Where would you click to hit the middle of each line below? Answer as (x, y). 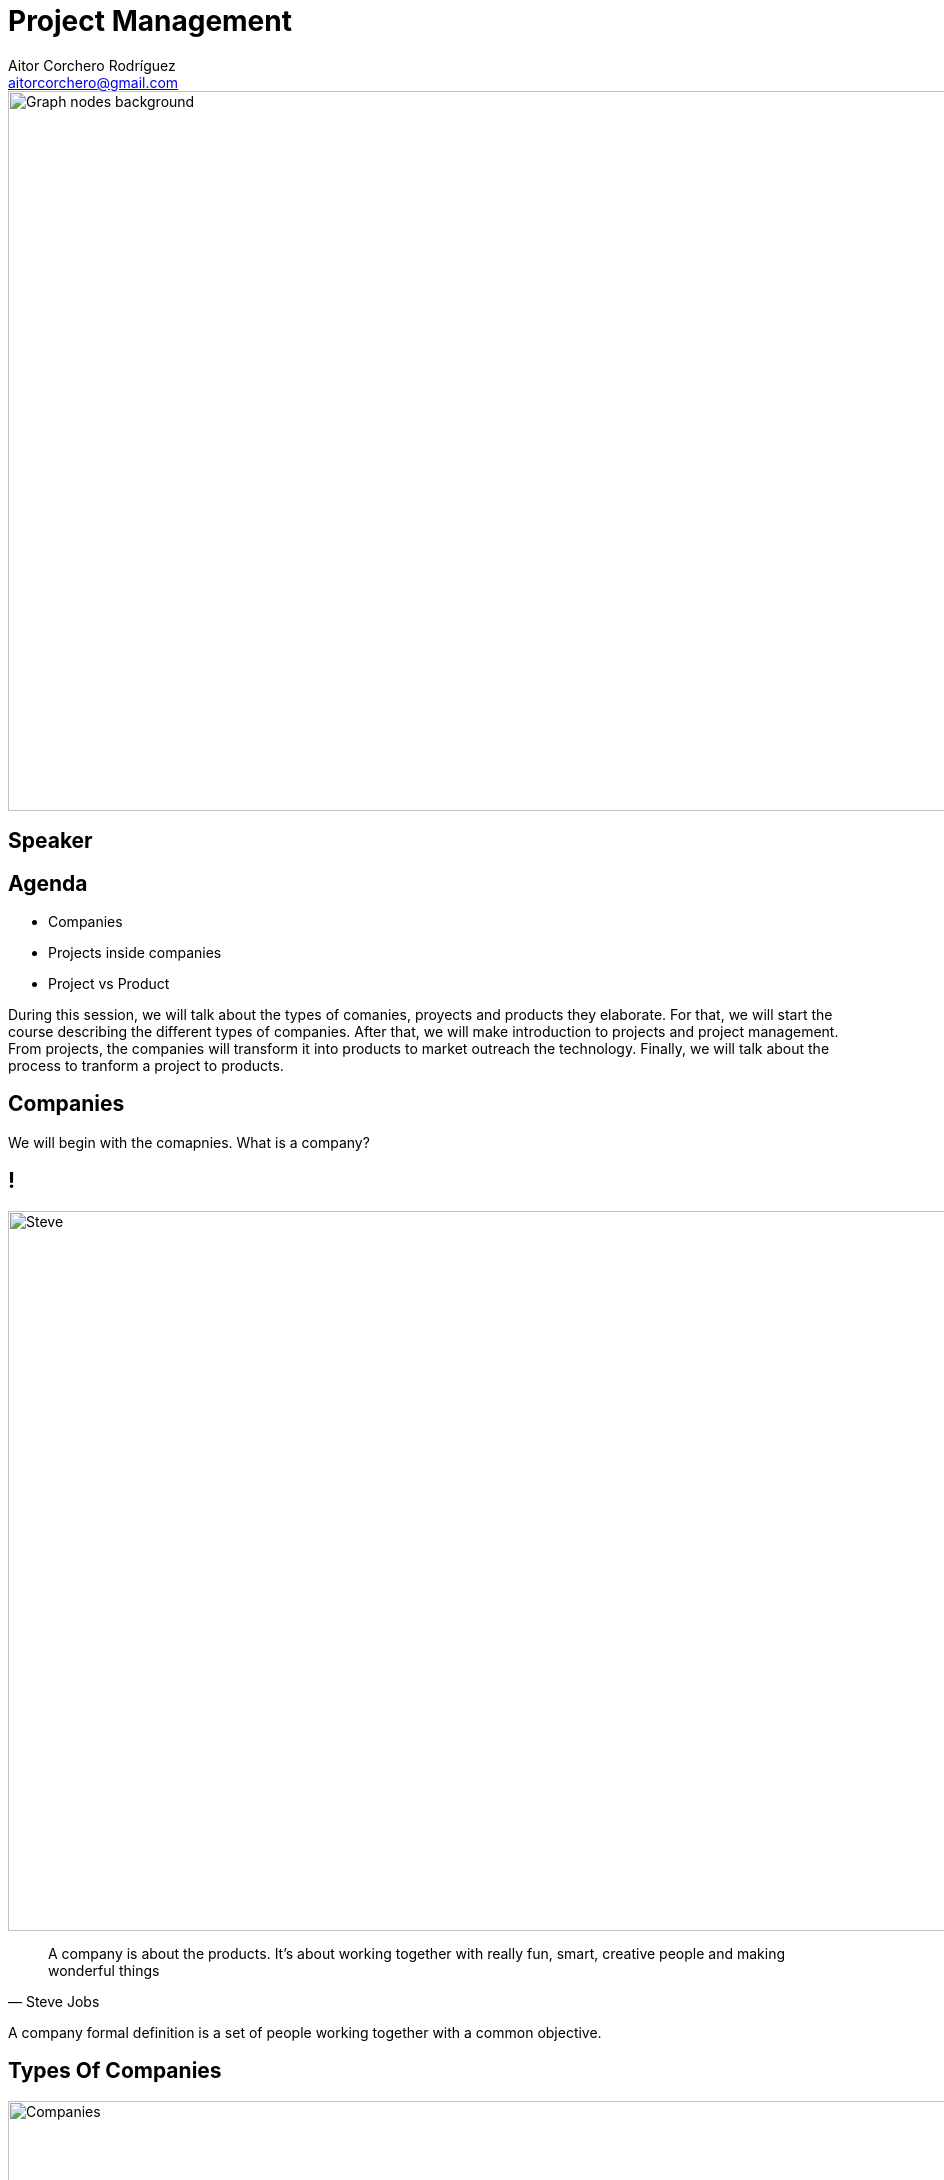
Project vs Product (109, 984)
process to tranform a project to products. (146, 1066)
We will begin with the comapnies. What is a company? (189, 1142)
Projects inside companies (135, 953)
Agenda (48, 883)
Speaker (50, 841)
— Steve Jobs (54, 2001)
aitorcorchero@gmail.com (93, 82)
